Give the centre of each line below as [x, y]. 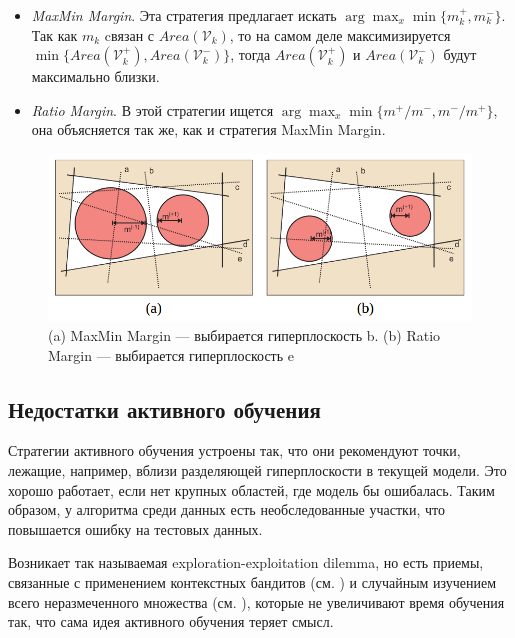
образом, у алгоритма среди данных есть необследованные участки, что [226, 509]
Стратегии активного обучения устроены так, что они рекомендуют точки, [234, 450]
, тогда [250, 54]
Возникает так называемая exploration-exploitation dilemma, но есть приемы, [246, 562]
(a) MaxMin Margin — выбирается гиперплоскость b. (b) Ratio [244, 334]
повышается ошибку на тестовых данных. [135, 528]
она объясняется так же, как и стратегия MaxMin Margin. [208, 129]
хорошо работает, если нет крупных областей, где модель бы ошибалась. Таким [251, 489]
